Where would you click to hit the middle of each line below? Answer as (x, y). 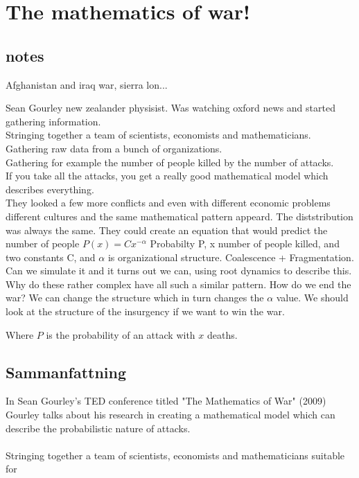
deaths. (222, 334)
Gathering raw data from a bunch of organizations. (114, 148)
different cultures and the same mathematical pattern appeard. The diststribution (179, 216)
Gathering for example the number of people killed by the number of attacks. (170, 162)
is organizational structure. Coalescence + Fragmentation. (231, 257)
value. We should (312, 298)
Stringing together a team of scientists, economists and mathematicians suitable (175, 455)
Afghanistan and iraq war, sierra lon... (87, 84)
